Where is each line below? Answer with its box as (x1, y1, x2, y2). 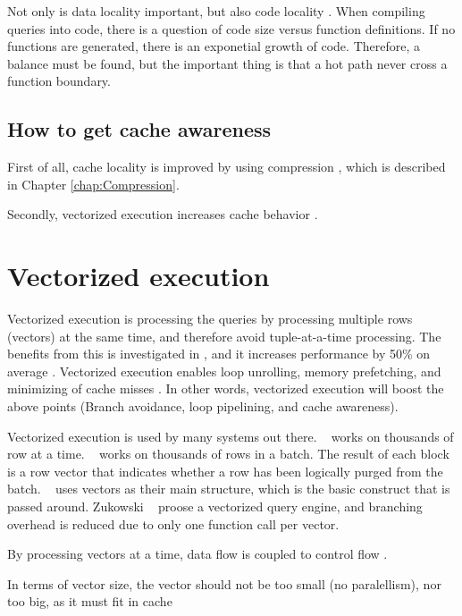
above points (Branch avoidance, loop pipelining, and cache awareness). (7, 397, 399, 416)
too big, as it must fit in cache (7, 592, 172, 611)
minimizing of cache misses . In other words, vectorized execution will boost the (7, 379, 444, 398)
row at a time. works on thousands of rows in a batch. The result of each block (7, 444, 449, 463)
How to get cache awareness (7, 115, 272, 143)
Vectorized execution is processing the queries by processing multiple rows (7, 309, 413, 328)
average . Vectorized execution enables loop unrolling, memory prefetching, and (7, 361, 441, 380)
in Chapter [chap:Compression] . (7, 174, 180, 193)
